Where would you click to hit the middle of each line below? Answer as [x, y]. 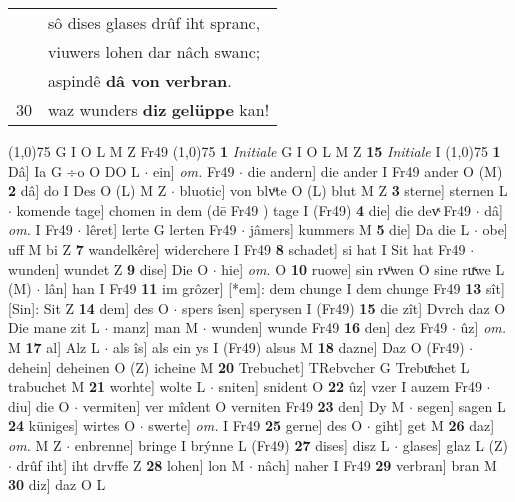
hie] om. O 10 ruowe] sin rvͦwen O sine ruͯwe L [363, 268]
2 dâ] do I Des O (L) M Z [87, 190]
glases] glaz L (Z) [455, 444]
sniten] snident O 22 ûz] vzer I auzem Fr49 [350, 386]
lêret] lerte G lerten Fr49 [161, 229]
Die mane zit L [54, 327]
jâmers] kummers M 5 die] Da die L [359, 229]
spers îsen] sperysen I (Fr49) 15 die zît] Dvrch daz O [344, 307]
